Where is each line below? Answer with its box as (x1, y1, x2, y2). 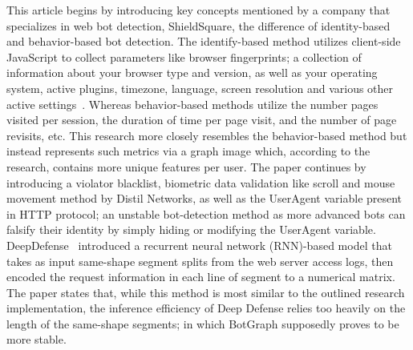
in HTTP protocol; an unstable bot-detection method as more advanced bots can (6, 205, 406, 222)
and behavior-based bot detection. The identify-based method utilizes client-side (6, 33, 401, 50)
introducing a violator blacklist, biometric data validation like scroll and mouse (6, 174, 395, 191)
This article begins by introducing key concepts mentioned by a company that (6, 2, 391, 18)
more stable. (6, 331, 67, 348)
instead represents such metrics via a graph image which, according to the (6, 143, 370, 159)
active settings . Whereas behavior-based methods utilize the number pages (6, 95, 379, 112)
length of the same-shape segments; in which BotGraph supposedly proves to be (6, 315, 399, 332)
